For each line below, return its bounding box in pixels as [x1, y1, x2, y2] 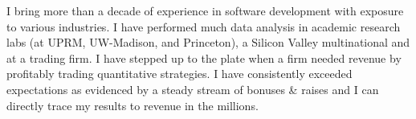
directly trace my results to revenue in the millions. [6, 96, 259, 113]
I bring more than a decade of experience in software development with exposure [6, 2, 404, 18]
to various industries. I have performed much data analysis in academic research [6, 18, 401, 35]
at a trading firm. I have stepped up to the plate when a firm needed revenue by [6, 49, 402, 66]
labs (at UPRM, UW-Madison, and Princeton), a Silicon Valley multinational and [6, 34, 410, 51]
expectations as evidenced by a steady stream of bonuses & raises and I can [6, 80, 379, 97]
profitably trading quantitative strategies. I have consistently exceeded [6, 65, 353, 82]
